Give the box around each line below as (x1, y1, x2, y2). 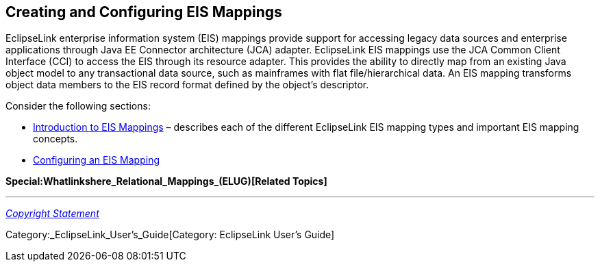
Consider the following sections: (5, 100, 151, 112)
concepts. (33, 133, 78, 145)
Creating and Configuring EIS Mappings (5, 3, 282, 21)
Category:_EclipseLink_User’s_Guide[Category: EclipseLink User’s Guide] (5, 229, 335, 241)
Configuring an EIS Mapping (33, 154, 160, 166)
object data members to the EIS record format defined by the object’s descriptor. (5, 79, 369, 91)
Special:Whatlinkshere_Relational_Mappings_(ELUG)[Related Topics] (5, 175, 327, 188)
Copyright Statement (5, 207, 99, 220)
